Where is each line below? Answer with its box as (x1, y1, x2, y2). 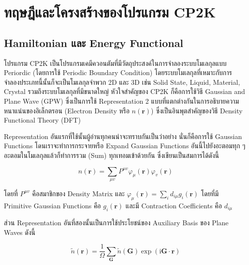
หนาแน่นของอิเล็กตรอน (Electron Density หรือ (4, 105, 130, 115)
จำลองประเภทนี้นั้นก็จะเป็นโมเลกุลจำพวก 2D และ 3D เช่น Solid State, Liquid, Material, (4, 77, 240, 87)
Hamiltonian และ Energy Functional (4, 35, 184, 50)
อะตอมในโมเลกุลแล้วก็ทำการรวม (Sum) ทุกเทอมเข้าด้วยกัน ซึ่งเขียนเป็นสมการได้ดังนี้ (4, 150, 220, 160)
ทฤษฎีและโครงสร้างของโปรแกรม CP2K (4, 2, 216, 22)
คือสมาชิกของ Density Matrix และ (32, 188, 125, 198)
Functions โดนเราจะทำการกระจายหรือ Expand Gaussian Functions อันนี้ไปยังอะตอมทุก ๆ (4, 140, 246, 151)
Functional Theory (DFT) (4, 115, 81, 125)
